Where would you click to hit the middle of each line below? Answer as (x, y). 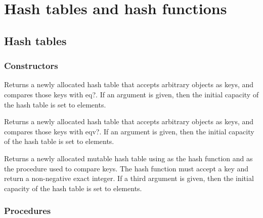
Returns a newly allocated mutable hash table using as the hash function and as (128, 158)
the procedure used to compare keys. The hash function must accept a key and (126, 168)
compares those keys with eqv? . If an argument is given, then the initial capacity (129, 131)
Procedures (28, 211)
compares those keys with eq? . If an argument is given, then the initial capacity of (131, 94)
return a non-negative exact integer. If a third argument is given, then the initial (129, 178)
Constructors (31, 66)
